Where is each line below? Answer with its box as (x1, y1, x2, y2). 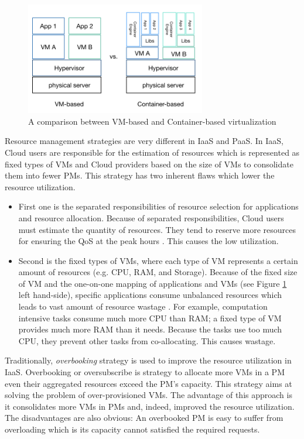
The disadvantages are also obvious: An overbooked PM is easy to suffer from (5, 411, 283, 424)
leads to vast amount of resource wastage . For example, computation (18, 300, 268, 313)
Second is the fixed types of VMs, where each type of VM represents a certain (18, 254, 298, 266)
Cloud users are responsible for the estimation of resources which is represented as (5, 146, 300, 158)
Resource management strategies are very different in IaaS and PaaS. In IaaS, (5, 135, 283, 147)
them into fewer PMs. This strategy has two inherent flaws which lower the (5, 169, 275, 181)
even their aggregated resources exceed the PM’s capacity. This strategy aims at (5, 377, 292, 389)
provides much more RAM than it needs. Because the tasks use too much (18, 323, 282, 335)
